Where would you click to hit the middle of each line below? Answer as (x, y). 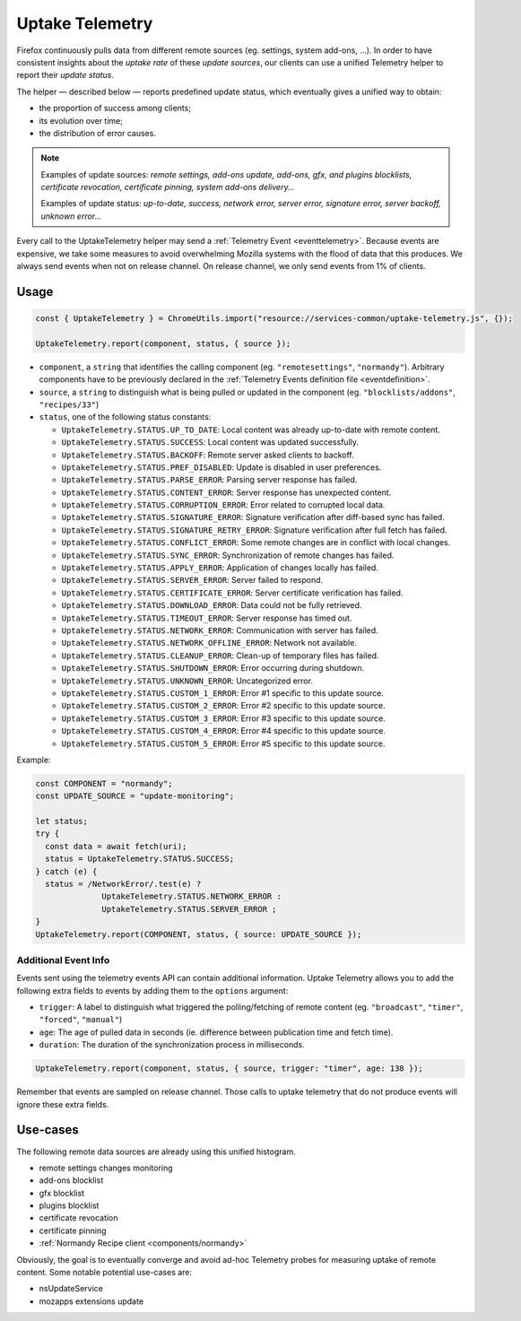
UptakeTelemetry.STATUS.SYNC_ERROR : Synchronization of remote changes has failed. (228, 555)
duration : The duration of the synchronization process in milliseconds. (172, 1045)
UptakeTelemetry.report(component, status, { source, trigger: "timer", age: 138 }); (229, 1069)
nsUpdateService (71, 1289)
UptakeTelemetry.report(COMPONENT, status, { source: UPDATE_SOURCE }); (199, 934)
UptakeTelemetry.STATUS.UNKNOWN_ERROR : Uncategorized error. (187, 681)
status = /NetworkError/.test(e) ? (123, 884)
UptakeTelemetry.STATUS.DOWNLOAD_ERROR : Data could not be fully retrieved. (212, 605)
